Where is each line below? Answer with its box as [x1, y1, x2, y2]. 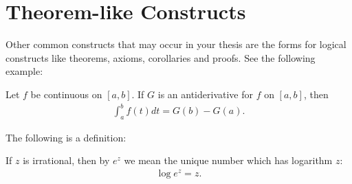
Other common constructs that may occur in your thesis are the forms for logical [5, 37, 346, 51]
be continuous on [30, 87, 102, 101]
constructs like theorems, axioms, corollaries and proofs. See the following [5, 50, 316, 65]
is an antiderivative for [157, 87, 253, 101]
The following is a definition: [5, 130, 126, 144]
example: [5, 64, 43, 78]
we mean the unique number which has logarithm [124, 153, 333, 168]
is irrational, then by [23, 153, 110, 168]
